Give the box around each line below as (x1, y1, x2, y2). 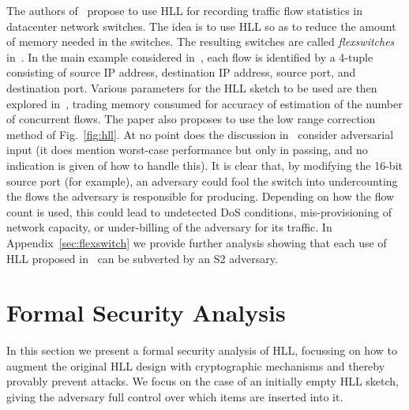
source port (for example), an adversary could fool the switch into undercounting (6, 172, 398, 189)
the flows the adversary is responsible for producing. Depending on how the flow (6, 188, 395, 205)
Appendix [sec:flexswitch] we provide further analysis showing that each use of (6, 234, 387, 250)
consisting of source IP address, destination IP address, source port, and (6, 64, 356, 81)
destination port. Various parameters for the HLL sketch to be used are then (6, 79, 377, 96)
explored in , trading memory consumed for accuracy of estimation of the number (6, 95, 403, 111)
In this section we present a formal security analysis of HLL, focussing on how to (6, 342, 397, 359)
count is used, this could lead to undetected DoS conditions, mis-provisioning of (6, 203, 392, 220)
